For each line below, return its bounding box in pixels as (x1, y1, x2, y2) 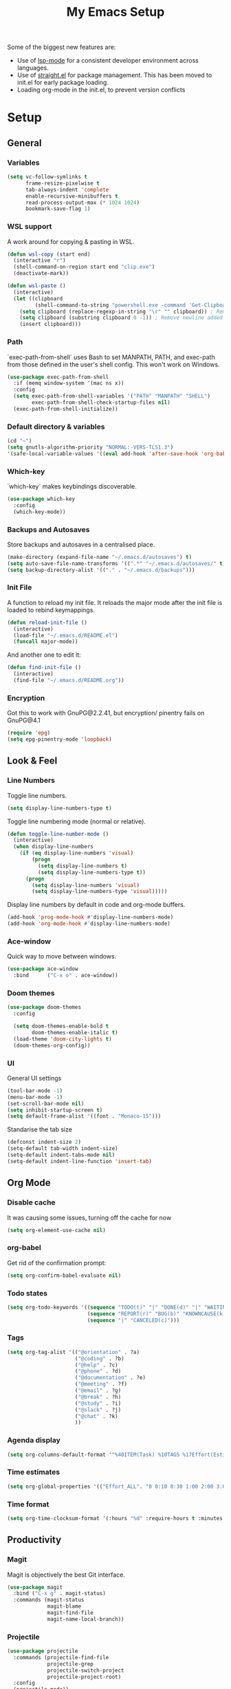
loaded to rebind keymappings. (7, 606, 95, 614)
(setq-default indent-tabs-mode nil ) (7, 1151, 115, 1158)
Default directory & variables (7, 422, 105, 431)
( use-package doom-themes (7, 1004, 81, 1011)
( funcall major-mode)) (13, 638, 78, 645)
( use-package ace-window (7, 965, 78, 972)
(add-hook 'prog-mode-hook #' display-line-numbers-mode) (7, 914, 174, 921)
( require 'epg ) (7, 730, 51, 737)
